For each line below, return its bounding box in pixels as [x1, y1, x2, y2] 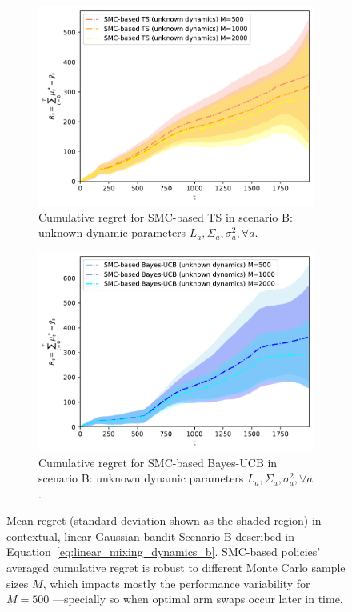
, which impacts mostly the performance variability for [42, 574, 310, 591]
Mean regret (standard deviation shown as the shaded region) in [6, 512, 322, 529]
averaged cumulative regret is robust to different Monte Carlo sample [6, 559, 346, 576]
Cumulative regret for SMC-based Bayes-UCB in [38, 454, 278, 470]
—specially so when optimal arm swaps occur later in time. [52, 590, 343, 607]
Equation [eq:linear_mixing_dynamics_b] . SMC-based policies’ [6, 543, 321, 560]
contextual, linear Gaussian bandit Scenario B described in [6, 527, 295, 544]
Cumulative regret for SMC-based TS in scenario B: [38, 208, 293, 225]
